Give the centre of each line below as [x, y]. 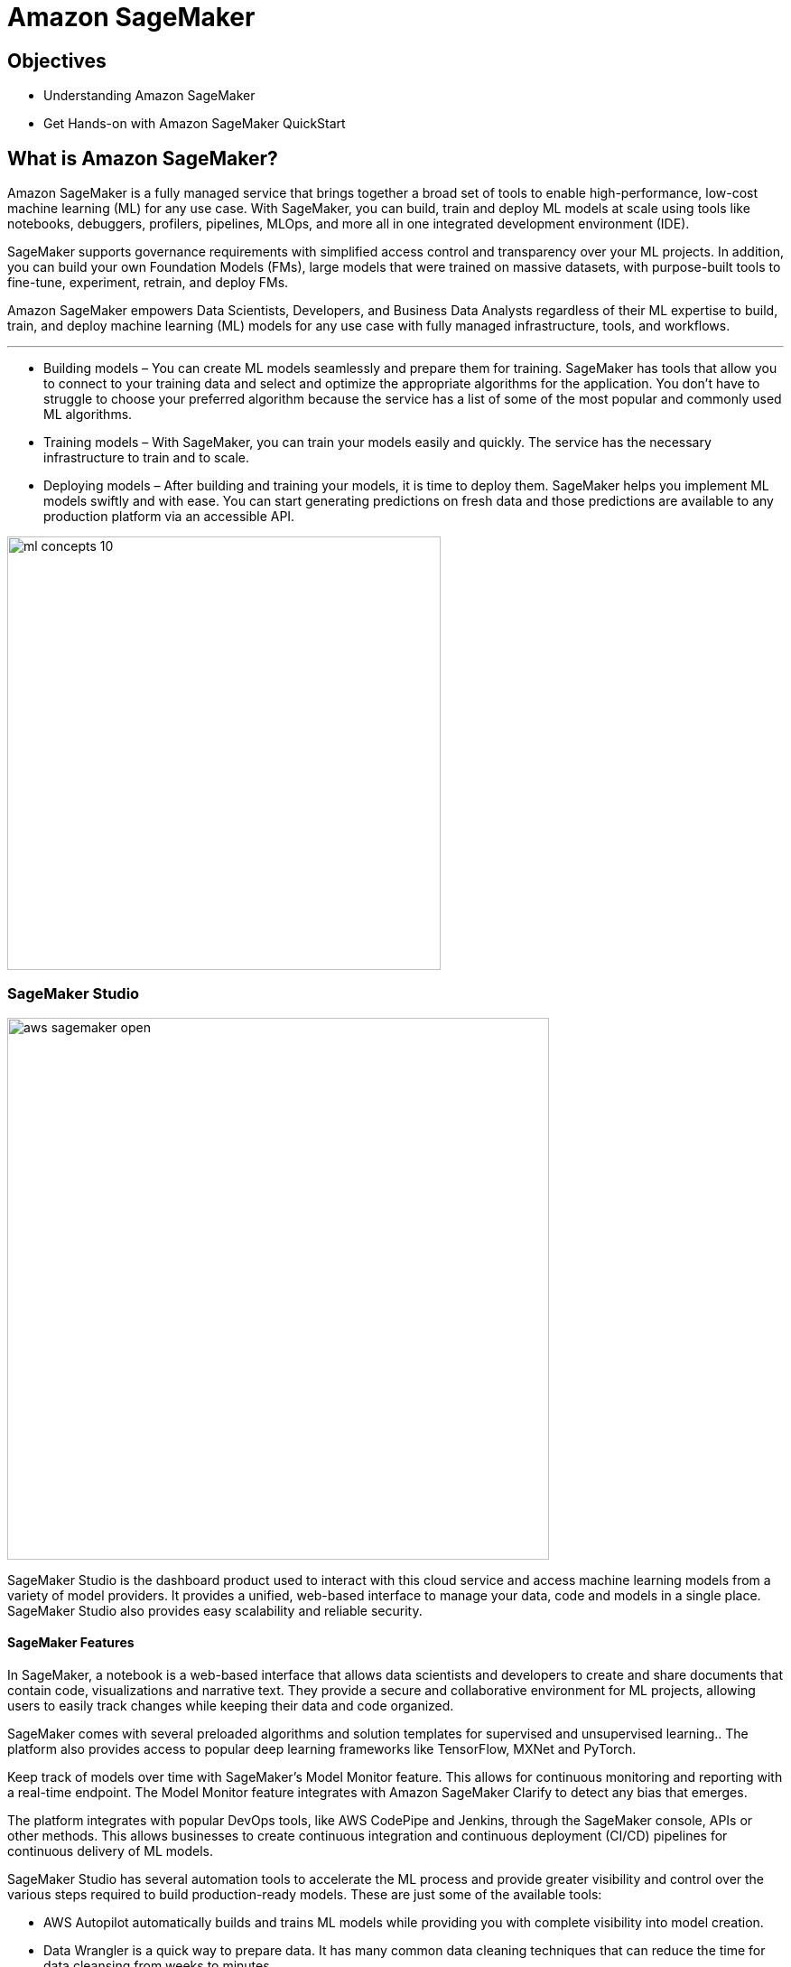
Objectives [57, 61]
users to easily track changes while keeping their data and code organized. [231, 1705]
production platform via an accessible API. [169, 517]
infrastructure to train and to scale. [146, 458]
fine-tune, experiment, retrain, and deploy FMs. [148, 283]
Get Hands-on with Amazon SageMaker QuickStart [195, 124]
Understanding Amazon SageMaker [149, 96]
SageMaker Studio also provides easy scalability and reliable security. [215, 1610]
